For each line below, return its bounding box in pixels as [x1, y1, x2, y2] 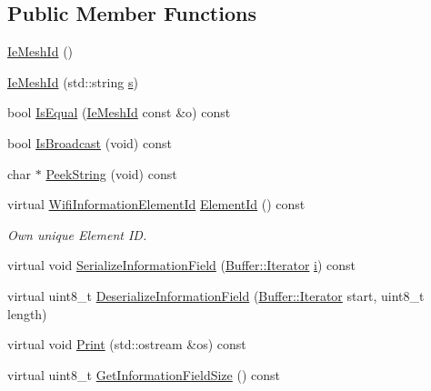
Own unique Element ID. [7, 225, 147, 244]
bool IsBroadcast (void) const [7, 133, 172, 152]
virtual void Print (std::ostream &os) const [7, 335, 246, 354]
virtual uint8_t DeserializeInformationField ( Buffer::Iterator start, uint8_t [7, 286, 425, 305]
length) [7, 304, 47, 323]
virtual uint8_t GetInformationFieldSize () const [7, 365, 280, 384]
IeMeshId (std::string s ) [7, 72, 138, 91]
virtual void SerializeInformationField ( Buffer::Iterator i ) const [7, 256, 356, 275]
